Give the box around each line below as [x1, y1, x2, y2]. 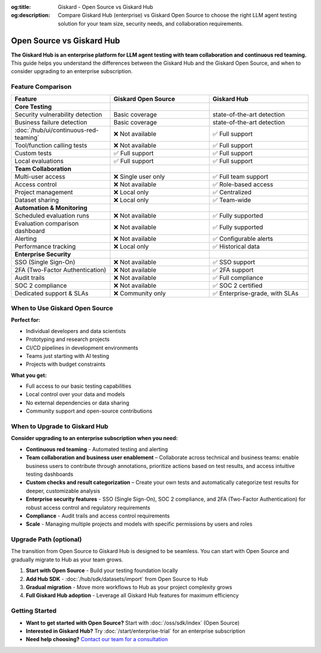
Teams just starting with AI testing [26, 352, 109, 359]
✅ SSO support [212, 258, 256, 266]
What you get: [11, 372, 47, 379]
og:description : [11, 12, 51, 19]
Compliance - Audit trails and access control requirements [26, 512, 170, 519]
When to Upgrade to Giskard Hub [11, 422, 108, 431]
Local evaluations [14, 156, 64, 165]
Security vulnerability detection [14, 110, 102, 118]
